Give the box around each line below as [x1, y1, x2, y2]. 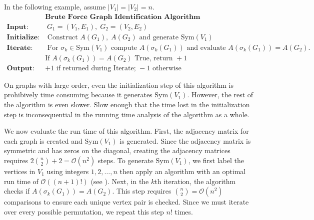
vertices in [4, 166, 35, 176]
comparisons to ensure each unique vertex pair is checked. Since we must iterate [4, 197, 249, 207]
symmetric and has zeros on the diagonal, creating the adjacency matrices [4, 145, 230, 156]
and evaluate [186, 44, 226, 51]
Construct [47, 33, 78, 41]
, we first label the [188, 155, 244, 165]
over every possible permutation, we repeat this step [4, 206, 164, 217]
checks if [4, 186, 30, 196]
